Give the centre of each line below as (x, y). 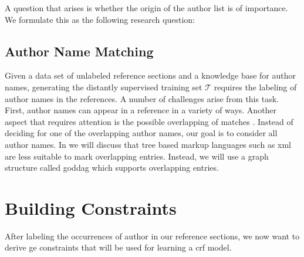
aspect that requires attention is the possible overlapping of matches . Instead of (149, 121)
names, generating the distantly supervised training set (104, 87)
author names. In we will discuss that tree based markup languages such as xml (148, 144)
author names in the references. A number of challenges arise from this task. (142, 98)
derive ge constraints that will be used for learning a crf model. (118, 247)
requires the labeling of (255, 87)
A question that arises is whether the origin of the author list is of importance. (146, 8)
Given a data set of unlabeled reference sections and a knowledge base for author (150, 75)
